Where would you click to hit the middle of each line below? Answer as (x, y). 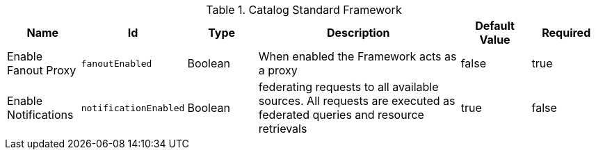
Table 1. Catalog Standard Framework (304, 10)
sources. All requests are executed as (357, 101)
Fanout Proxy (42, 70)
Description (359, 33)
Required (566, 33)
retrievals (283, 129)
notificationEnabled (133, 108)
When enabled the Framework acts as (357, 56)
